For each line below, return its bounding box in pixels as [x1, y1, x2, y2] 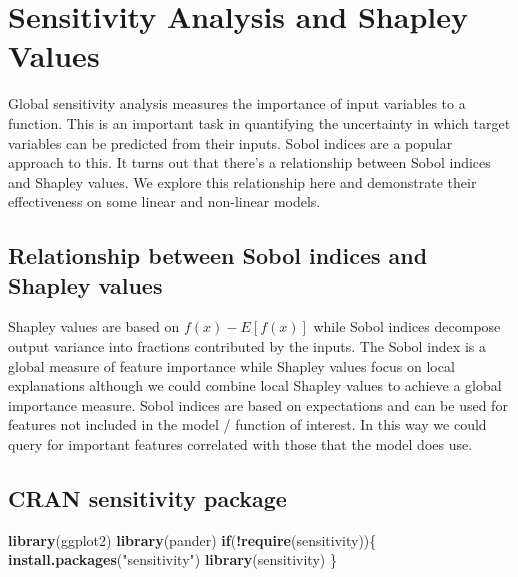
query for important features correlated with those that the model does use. [8, 434, 473, 455]
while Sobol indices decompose [313, 316, 501, 337]
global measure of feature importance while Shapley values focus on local [8, 355, 455, 376]
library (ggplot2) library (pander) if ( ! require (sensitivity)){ [8, 529, 377, 550]
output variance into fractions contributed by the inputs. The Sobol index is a [8, 336, 486, 357]
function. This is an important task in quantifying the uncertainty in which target [8, 112, 511, 133]
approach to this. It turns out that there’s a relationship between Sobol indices [8, 152, 491, 173]
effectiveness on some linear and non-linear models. [8, 191, 321, 212]
